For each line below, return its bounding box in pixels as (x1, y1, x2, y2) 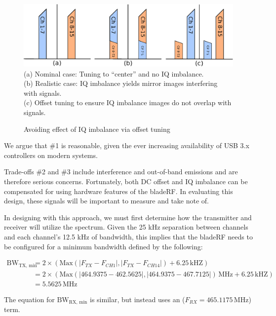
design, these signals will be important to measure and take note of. (4, 196, 209, 206)
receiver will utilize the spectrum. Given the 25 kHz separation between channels (4, 222, 248, 232)
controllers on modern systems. (4, 150, 98, 160)
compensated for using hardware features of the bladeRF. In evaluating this (4, 186, 233, 196)
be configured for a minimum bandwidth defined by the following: (4, 241, 203, 251)
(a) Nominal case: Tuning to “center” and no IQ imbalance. (24, 68, 204, 79)
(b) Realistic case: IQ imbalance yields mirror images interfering (24, 78, 218, 88)
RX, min (69, 300, 87, 305)
